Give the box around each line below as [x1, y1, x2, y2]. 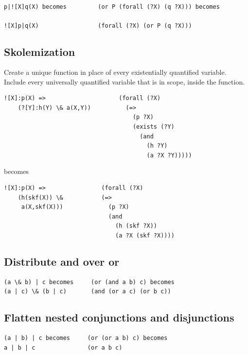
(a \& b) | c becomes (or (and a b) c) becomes [4, 278, 175, 286]
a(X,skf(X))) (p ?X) [21, 203, 129, 211]
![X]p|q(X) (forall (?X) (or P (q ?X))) [4, 22, 192, 30]
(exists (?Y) [132, 123, 175, 130]
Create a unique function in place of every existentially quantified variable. [4, 67, 227, 77]
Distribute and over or [4, 254, 120, 269]
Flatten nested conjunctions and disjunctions [4, 310, 234, 325]
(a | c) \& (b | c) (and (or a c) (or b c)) [4, 288, 171, 295]
